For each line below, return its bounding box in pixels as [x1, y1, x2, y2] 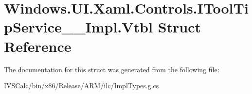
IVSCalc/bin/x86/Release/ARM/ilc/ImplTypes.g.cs [4, 80, 159, 91]
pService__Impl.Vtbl [4, 17, 153, 37]
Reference [4, 36, 72, 56]
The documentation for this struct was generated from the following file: [4, 64, 219, 74]
